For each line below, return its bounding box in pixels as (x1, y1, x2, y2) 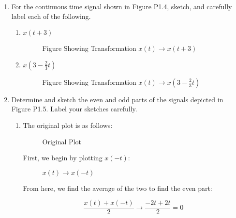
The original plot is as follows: (23, 120, 113, 130)
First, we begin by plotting (23, 153, 103, 163)
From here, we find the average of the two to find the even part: (23, 183, 212, 193)
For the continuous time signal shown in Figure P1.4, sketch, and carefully (11, 1, 232, 11)
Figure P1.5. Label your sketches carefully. (11, 104, 137, 114)
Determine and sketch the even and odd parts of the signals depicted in (11, 94, 223, 104)
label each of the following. (11, 11, 91, 21)
